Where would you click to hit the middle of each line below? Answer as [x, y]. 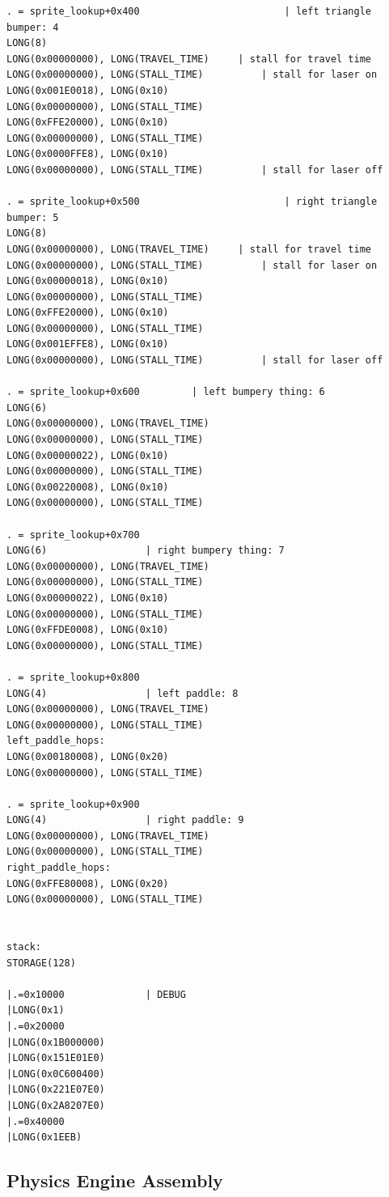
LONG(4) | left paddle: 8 [123, 693]
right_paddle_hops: [59, 868]
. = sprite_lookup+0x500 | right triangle [192, 202]
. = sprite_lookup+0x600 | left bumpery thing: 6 [166, 392]
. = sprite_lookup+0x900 [73, 804]
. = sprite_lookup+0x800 [73, 677]
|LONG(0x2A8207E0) [56, 1105]
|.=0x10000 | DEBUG [96, 994]
